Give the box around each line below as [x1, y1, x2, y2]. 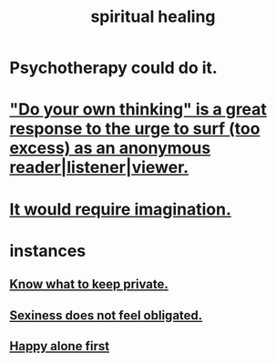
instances [9, 240, 87, 261]
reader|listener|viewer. [9, 157, 189, 178]
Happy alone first [9, 338, 110, 354]
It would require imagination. [9, 198, 232, 219]
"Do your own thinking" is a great [9, 99, 267, 120]
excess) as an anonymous [9, 138, 211, 158]
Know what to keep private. [9, 277, 169, 292]
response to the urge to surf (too [9, 118, 261, 139]
